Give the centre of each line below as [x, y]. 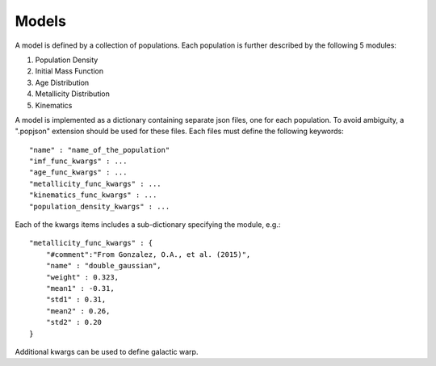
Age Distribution [62, 82]
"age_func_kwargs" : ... [78, 172]
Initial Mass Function [69, 71]
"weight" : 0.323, [82, 277]
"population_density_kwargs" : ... [100, 206]
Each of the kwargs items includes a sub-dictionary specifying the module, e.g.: [148, 225]
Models [40, 21]
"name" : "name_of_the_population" [100, 150]
